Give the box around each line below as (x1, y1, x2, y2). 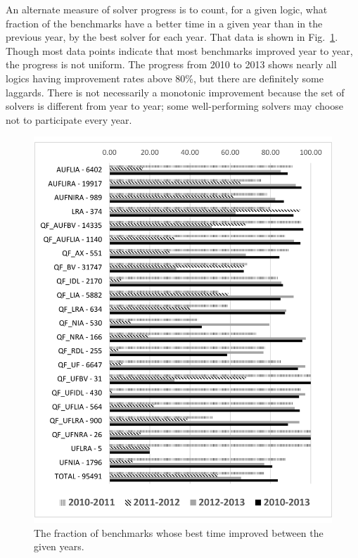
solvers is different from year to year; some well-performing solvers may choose (6, 99, 343, 113)
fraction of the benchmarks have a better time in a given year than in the (6, 15, 323, 30)
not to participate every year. (6, 112, 132, 127)
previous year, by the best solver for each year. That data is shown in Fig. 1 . (6, 30, 338, 44)
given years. (34, 539, 84, 554)
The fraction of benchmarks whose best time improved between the (34, 525, 324, 540)
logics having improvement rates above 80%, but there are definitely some (6, 70, 324, 85)
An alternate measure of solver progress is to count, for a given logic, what (6, 2, 328, 16)
